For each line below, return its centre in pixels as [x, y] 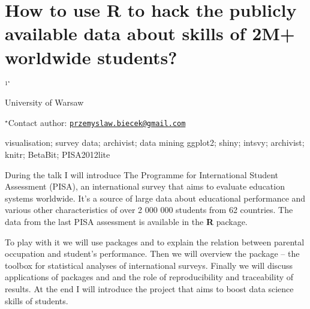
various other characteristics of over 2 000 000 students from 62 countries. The [149, 210]
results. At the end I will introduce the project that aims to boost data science [149, 288]
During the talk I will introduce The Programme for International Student [142, 174]
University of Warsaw [44, 102]
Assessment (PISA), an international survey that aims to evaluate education [145, 186]
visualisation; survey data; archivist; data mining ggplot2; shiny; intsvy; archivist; [155, 142]
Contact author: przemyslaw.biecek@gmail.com [97, 122]
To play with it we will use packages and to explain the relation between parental [155, 241]
